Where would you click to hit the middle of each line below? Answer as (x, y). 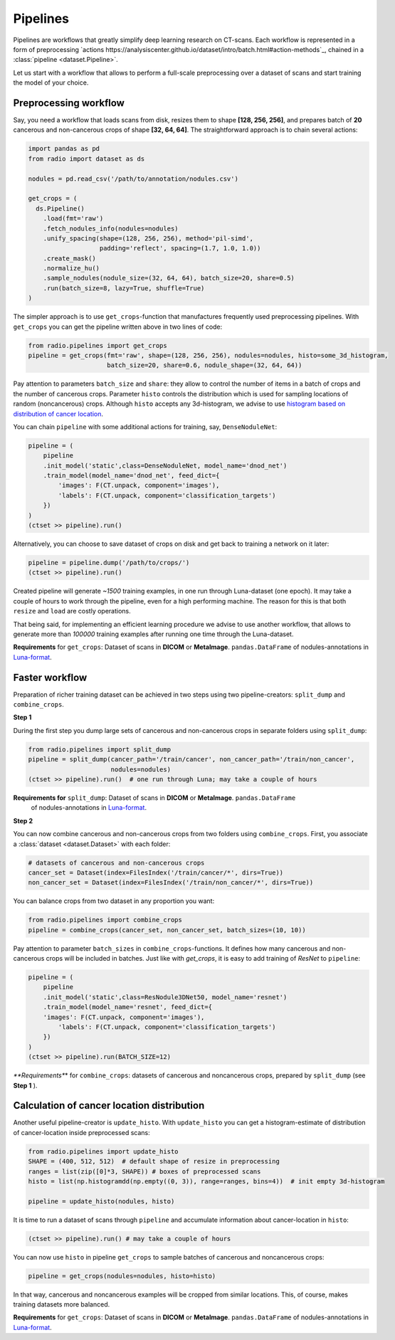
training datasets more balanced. (62, 1304)
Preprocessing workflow (69, 103)
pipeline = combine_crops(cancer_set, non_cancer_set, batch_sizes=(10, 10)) (167, 930)
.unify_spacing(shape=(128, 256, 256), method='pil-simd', (148, 238)
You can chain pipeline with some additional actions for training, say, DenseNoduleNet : (145, 426)
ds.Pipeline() (60, 209)
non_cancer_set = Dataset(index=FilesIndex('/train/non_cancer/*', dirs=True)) (171, 883)
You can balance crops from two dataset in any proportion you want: (114, 901)
